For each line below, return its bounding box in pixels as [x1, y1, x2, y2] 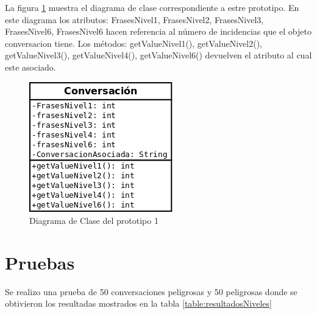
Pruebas [5, 249, 75, 274]
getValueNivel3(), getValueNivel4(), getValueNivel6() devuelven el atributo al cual [5, 49, 312, 61]
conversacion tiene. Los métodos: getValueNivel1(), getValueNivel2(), [5, 37, 263, 49]
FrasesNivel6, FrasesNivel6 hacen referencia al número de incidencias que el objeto [5, 25, 312, 38]
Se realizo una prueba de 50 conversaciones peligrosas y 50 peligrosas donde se [5, 285, 297, 298]
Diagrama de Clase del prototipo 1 [29, 214, 158, 227]
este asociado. [5, 60, 56, 73]
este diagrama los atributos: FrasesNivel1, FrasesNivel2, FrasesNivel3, [5, 13, 264, 26]
